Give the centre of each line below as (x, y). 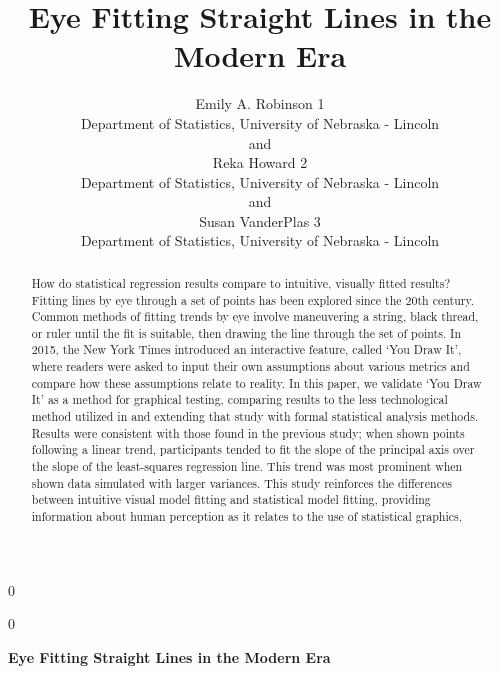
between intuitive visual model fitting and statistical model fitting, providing (231, 499)
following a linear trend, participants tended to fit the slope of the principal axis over (253, 449)
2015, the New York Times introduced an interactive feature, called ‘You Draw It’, (246, 349)
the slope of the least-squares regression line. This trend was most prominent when (247, 466)
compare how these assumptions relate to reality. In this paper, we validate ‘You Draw (256, 382)
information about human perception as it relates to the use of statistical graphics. (247, 516)
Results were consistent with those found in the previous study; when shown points (248, 432)
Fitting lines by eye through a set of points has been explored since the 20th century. (252, 299)
